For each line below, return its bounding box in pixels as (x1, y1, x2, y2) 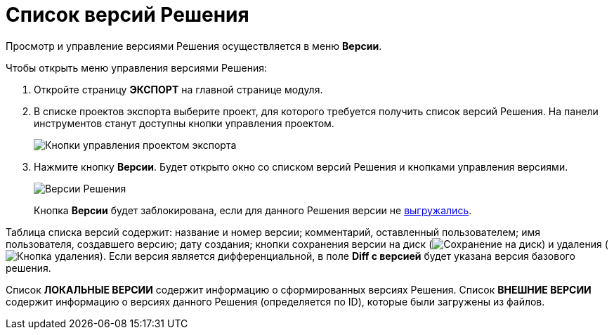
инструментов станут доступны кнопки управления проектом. (34, 117, 334, 129)
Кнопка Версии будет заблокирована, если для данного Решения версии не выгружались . (34, 204, 472, 216)
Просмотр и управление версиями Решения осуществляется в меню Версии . (6, 39, 382, 52)
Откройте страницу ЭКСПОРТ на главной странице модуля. (34, 83, 323, 96)
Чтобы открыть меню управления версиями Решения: (6, 61, 267, 74)
